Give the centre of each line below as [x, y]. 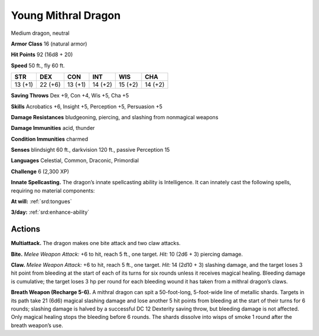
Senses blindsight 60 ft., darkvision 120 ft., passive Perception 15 [90, 150]
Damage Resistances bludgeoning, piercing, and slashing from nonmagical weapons [115, 117]
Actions [26, 229]
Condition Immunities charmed [50, 139]
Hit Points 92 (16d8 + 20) [42, 55]
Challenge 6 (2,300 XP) [40, 171]
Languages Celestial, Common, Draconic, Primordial [75, 161]
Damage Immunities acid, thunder [53, 128]
